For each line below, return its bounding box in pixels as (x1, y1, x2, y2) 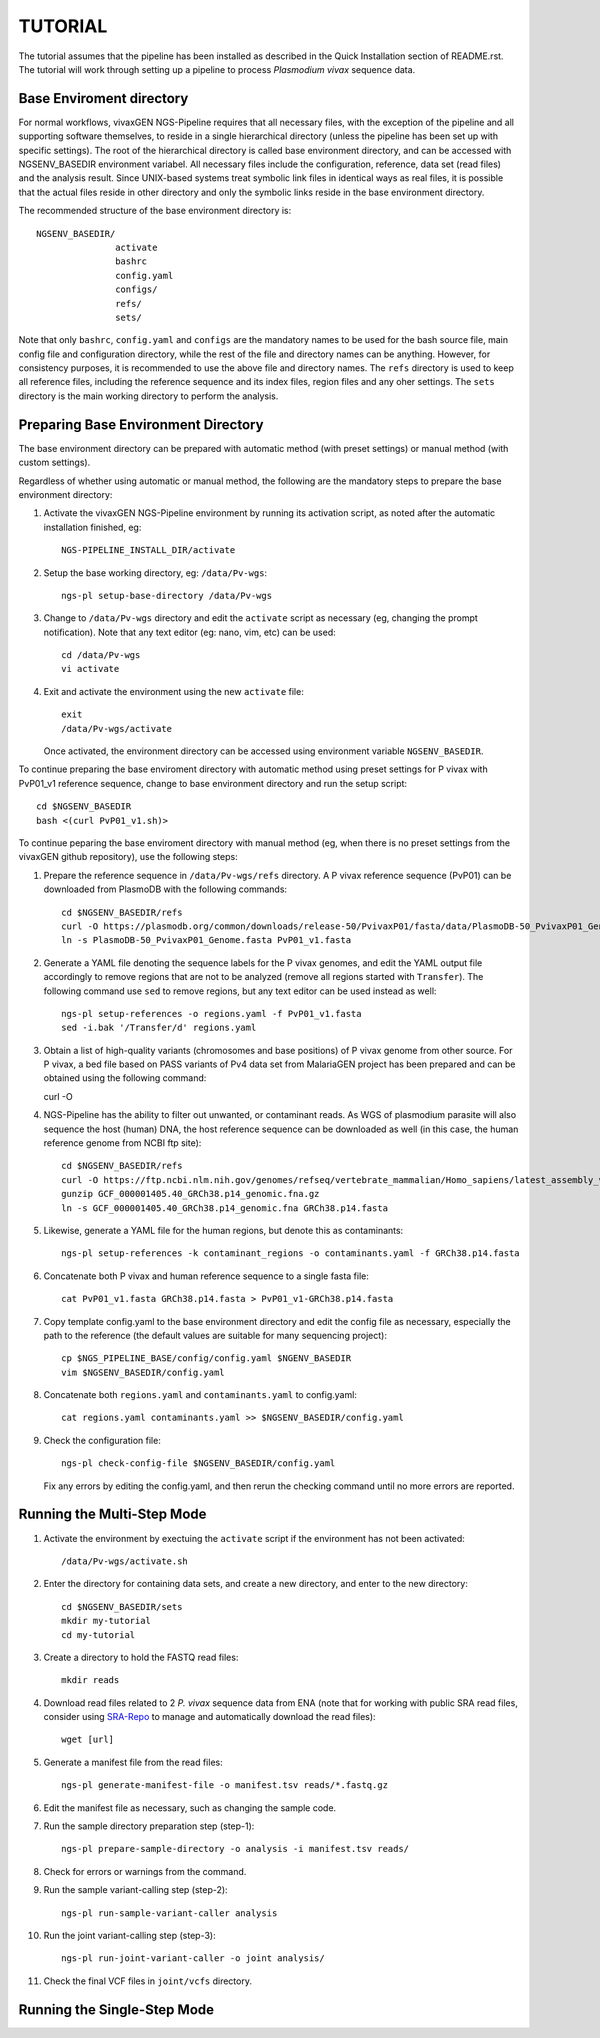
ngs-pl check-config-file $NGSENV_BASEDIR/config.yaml (61, 1458, 336, 1469)
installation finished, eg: (43, 521, 142, 533)
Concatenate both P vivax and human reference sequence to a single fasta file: (43, 1270, 370, 1282)
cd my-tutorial (61, 1629, 136, 1640)
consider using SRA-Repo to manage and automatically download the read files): (43, 1711, 376, 1723)
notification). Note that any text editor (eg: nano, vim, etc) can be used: (43, 626, 337, 638)
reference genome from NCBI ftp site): (43, 1137, 202, 1149)
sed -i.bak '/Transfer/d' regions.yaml (61, 1022, 257, 1034)
